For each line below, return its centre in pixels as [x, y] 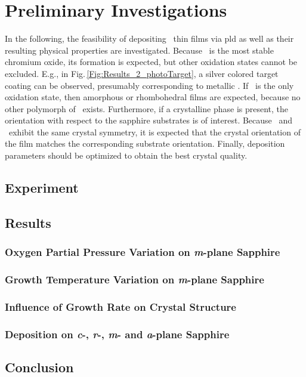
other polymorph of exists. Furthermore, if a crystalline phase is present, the [147, 108]
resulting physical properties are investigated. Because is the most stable [139, 50]
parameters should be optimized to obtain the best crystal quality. [126, 155]
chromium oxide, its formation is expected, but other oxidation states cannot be [151, 62]
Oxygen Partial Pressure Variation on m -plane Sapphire [143, 252]
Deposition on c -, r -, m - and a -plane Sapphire [117, 334]
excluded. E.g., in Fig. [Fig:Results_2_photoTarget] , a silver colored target [142, 73]
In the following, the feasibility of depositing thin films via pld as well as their [149, 38]
